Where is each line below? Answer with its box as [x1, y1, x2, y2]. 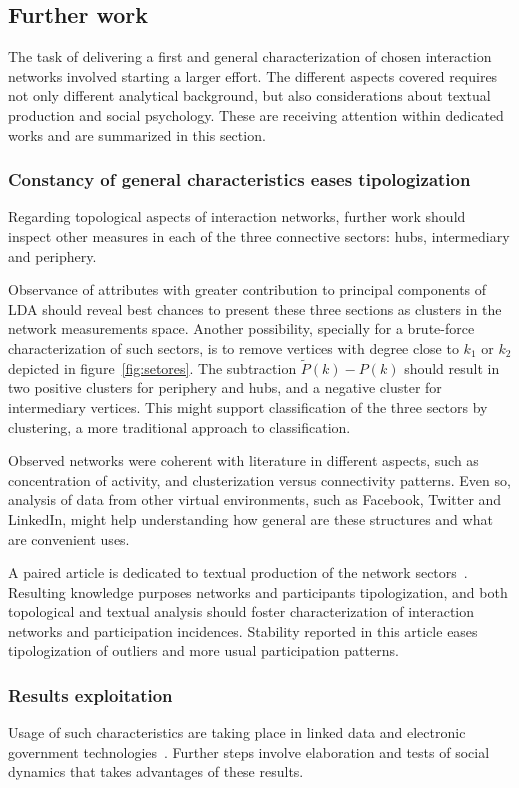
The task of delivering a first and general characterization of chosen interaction [8, 46, 492, 67]
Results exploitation [8, 683, 173, 707]
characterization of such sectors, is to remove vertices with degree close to [8, 337, 459, 358]
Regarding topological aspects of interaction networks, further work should [8, 206, 466, 227]
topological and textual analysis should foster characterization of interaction [8, 601, 475, 622]
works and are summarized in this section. [8, 124, 266, 145]
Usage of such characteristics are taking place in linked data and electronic [8, 722, 466, 743]
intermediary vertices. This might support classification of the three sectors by [8, 396, 488, 417]
